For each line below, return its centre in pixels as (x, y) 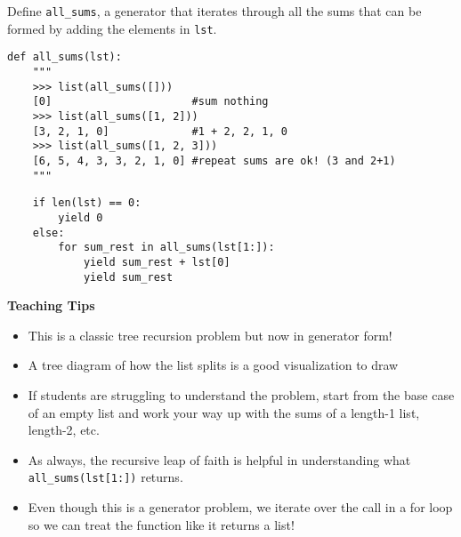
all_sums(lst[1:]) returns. (105, 477)
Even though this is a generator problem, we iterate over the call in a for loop (240, 506)
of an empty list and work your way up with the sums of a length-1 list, (224, 412)
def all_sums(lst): (65, 57)
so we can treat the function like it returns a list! (161, 524)
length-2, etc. (64, 430)
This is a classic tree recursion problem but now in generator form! (210, 335)
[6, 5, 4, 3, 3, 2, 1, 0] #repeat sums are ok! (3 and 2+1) (214, 160)
